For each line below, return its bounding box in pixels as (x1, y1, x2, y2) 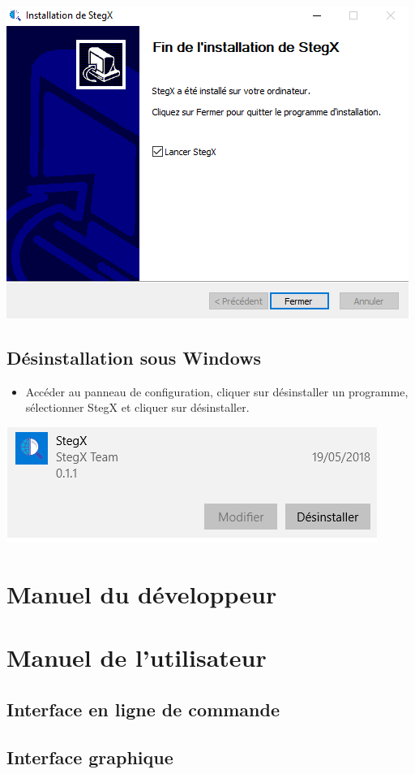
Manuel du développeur (6, 577, 277, 610)
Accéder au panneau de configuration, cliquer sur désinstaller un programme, (25, 383, 409, 400)
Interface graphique (6, 744, 173, 769)
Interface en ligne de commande (6, 696, 280, 721)
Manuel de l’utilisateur (6, 641, 267, 674)
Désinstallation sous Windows (6, 344, 262, 370)
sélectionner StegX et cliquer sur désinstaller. (25, 399, 250, 416)
